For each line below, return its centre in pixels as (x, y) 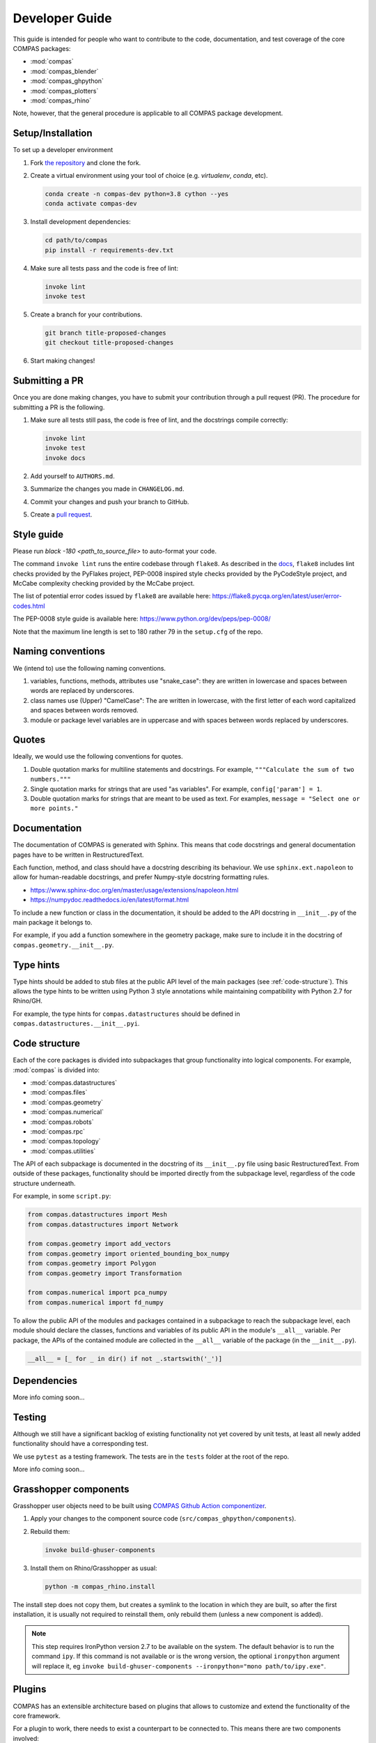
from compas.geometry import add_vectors (99, 1244)
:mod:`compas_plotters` (64, 91)
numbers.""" (50, 779)
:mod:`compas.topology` (65, 1141)
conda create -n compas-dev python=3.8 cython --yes (137, 194)
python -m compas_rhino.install (100, 1586)
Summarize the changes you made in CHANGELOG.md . (107, 489)
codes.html (29, 606)
